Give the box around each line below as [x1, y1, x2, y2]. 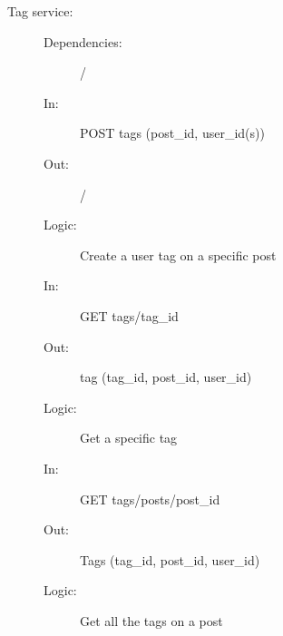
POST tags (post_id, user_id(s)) [80, 123, 265, 142]
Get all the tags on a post [80, 611, 223, 630]
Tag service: [7, 2, 73, 20]
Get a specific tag [80, 428, 178, 447]
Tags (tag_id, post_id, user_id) [80, 550, 260, 569]
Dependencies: [44, 32, 122, 51]
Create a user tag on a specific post [80, 245, 277, 264]
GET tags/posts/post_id [80, 489, 220, 508]
